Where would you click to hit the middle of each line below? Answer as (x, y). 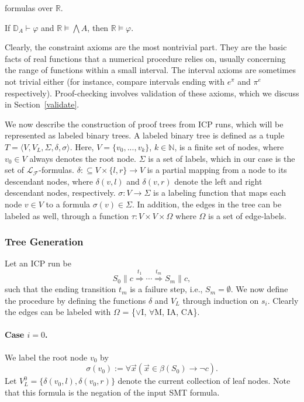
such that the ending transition (61, 289)
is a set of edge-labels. (247, 215)
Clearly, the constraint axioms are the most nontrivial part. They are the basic (146, 47)
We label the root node (46, 357)
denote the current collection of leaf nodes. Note (204, 381)
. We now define (259, 289)
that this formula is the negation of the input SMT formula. (112, 392)
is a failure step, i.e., (166, 289)
